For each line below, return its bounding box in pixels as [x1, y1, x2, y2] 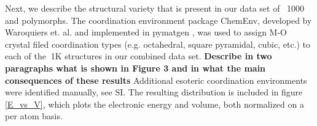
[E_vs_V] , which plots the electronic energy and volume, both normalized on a [5, 97, 304, 110]
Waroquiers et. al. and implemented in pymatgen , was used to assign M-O [5, 26, 287, 39]
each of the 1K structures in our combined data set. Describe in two [5, 50, 272, 62]
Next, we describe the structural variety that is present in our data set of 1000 [5, 2, 305, 14]
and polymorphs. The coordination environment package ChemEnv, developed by [5, 13, 312, 26]
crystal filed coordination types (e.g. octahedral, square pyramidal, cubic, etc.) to [5, 37, 311, 50]
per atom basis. [5, 109, 63, 122]
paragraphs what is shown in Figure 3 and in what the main [5, 61, 266, 74]
